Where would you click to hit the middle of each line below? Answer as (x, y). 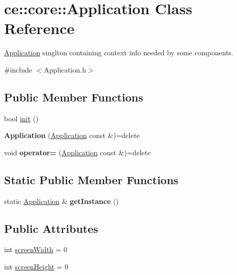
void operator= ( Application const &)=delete (77, 152)
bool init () (21, 118)
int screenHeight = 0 (36, 267)
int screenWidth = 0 (36, 249)
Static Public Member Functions (91, 179)
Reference (39, 28)
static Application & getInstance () (61, 201)
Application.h (65, 69)
